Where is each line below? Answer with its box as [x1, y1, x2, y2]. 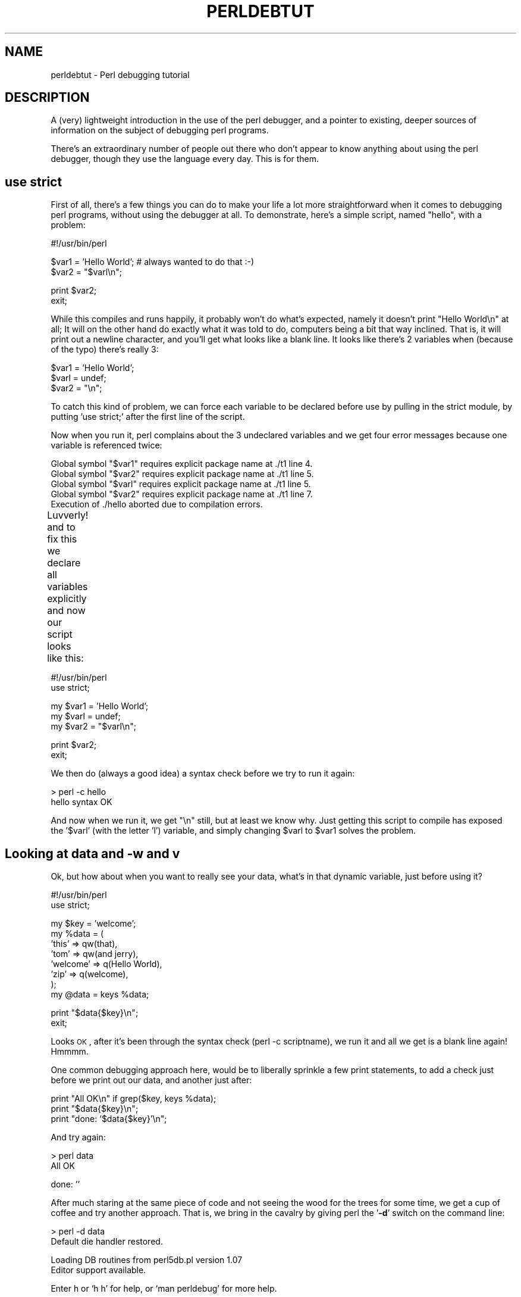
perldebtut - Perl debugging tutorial [51, 69, 190, 80]
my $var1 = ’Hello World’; [51, 701, 149, 712]
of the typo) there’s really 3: [51, 344, 159, 355]
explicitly [47, 593, 87, 605]
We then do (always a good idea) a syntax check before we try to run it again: [51, 768, 355, 779]
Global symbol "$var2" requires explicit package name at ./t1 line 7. [51, 489, 313, 500]
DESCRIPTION [5, 90, 90, 105]
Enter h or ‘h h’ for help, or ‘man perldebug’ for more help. [51, 1283, 277, 1294]
